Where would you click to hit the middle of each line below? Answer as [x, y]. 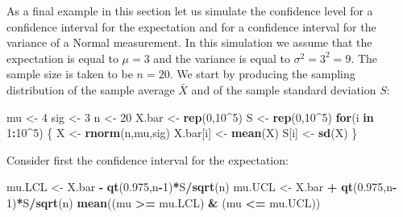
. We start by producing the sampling [262, 74]
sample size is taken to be [70, 74]
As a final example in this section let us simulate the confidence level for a [190, 10]
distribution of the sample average [91, 89]
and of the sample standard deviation [284, 89]
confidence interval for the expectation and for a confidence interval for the [191, 26]
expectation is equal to [62, 58]
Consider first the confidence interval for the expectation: [147, 159]
